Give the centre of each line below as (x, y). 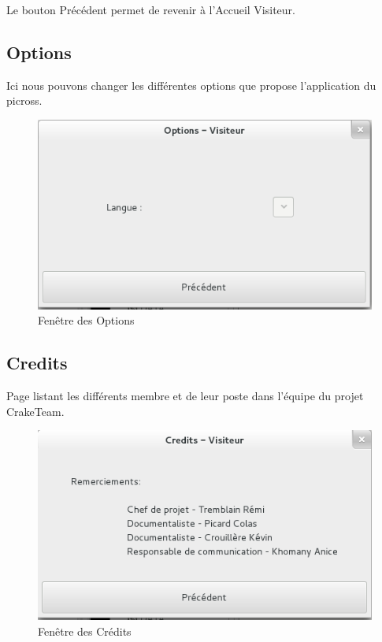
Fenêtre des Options (86, 320)
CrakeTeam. (35, 411)
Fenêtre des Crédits (85, 631)
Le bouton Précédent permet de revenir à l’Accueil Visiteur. (151, 9)
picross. (24, 100)
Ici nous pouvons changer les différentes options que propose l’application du (191, 85)
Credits (37, 363)
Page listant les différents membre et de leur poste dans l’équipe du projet (185, 395)
